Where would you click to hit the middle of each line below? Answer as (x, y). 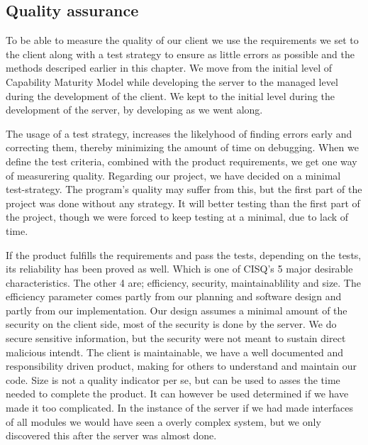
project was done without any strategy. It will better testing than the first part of (183, 203)
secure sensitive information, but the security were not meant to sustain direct (176, 338)
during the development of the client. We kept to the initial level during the (171, 95)
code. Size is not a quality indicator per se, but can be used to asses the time (173, 379)
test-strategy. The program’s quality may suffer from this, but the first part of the (184, 189)
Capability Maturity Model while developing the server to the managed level (172, 81)
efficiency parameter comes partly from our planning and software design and (174, 296)
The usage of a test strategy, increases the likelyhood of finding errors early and (179, 133)
